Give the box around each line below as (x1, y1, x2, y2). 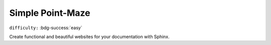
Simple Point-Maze (9, 7, 90, 18)
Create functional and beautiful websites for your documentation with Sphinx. (9, 34, 170, 40)
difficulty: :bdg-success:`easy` (9, 25, 82, 31)
